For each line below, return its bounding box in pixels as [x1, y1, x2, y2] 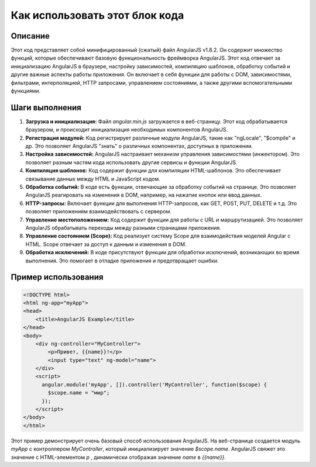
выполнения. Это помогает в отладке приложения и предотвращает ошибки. [25, 257, 219, 264]
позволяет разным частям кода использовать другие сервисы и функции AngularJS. [25, 158, 238, 166]
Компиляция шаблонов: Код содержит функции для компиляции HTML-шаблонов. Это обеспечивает [25, 167, 281, 174]
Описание [11, 31, 50, 41]
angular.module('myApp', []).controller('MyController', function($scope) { [42, 381, 267, 388]
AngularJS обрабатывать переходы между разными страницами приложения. [25, 224, 222, 231]
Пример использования [11, 272, 104, 282]
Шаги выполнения [11, 102, 81, 112]
